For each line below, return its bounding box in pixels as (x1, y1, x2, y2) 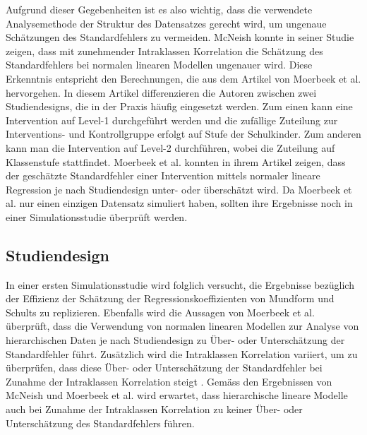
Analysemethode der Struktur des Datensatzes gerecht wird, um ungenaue (6, 16, 327, 30)
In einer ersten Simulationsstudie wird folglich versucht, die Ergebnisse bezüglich (6, 277, 354, 292)
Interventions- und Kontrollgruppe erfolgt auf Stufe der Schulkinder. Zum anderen (6, 126, 361, 141)
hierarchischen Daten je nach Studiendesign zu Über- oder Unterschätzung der (6, 333, 345, 347)
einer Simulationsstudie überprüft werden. (6, 209, 188, 224)
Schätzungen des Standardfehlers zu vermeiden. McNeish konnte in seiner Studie (6, 30, 354, 44)
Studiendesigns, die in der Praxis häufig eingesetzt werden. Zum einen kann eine (6, 99, 353, 114)
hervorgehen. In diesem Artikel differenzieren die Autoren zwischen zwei (6, 85, 317, 100)
